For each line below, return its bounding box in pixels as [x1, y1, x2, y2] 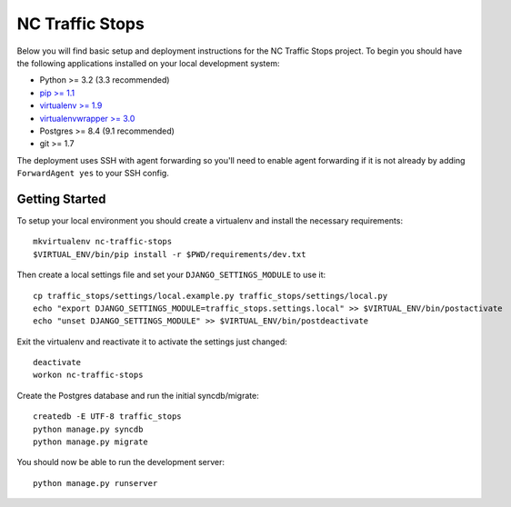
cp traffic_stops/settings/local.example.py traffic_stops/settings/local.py [33, 291, 388, 301]
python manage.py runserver [33, 478, 158, 488]
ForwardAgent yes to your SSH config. [16, 168, 170, 179]
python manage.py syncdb [33, 423, 144, 434]
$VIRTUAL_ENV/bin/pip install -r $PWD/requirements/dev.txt [33, 249, 306, 259]
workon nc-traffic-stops [33, 370, 144, 381]
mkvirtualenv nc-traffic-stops [33, 236, 173, 247]
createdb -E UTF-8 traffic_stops [33, 412, 182, 422]
